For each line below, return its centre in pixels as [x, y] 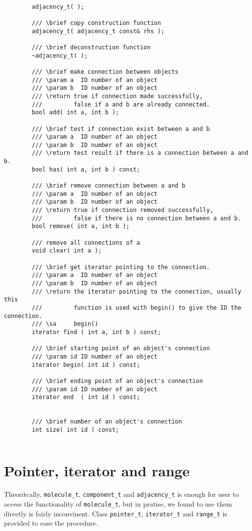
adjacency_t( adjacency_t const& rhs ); [98, 31]
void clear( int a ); [67, 251]
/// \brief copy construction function [97, 23]
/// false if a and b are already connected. [121, 104]
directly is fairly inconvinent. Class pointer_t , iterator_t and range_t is [116, 513]
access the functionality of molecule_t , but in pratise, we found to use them [118, 503]
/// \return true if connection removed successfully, [123, 210]
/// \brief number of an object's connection [107, 422]
